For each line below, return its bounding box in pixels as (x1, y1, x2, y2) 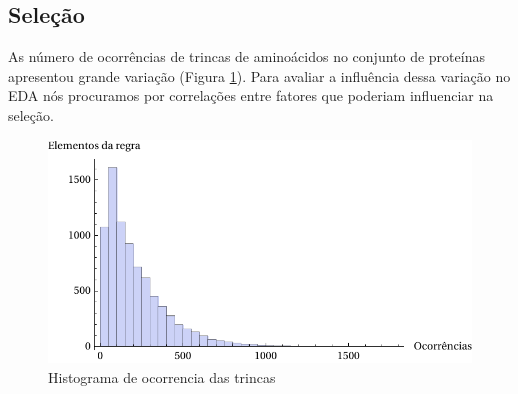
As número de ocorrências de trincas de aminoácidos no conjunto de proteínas (8, 46, 485, 67)
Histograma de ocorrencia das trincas (48, 367, 276, 388)
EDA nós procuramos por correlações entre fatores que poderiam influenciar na (8, 85, 494, 106)
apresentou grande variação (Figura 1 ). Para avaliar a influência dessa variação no (8, 65, 511, 86)
